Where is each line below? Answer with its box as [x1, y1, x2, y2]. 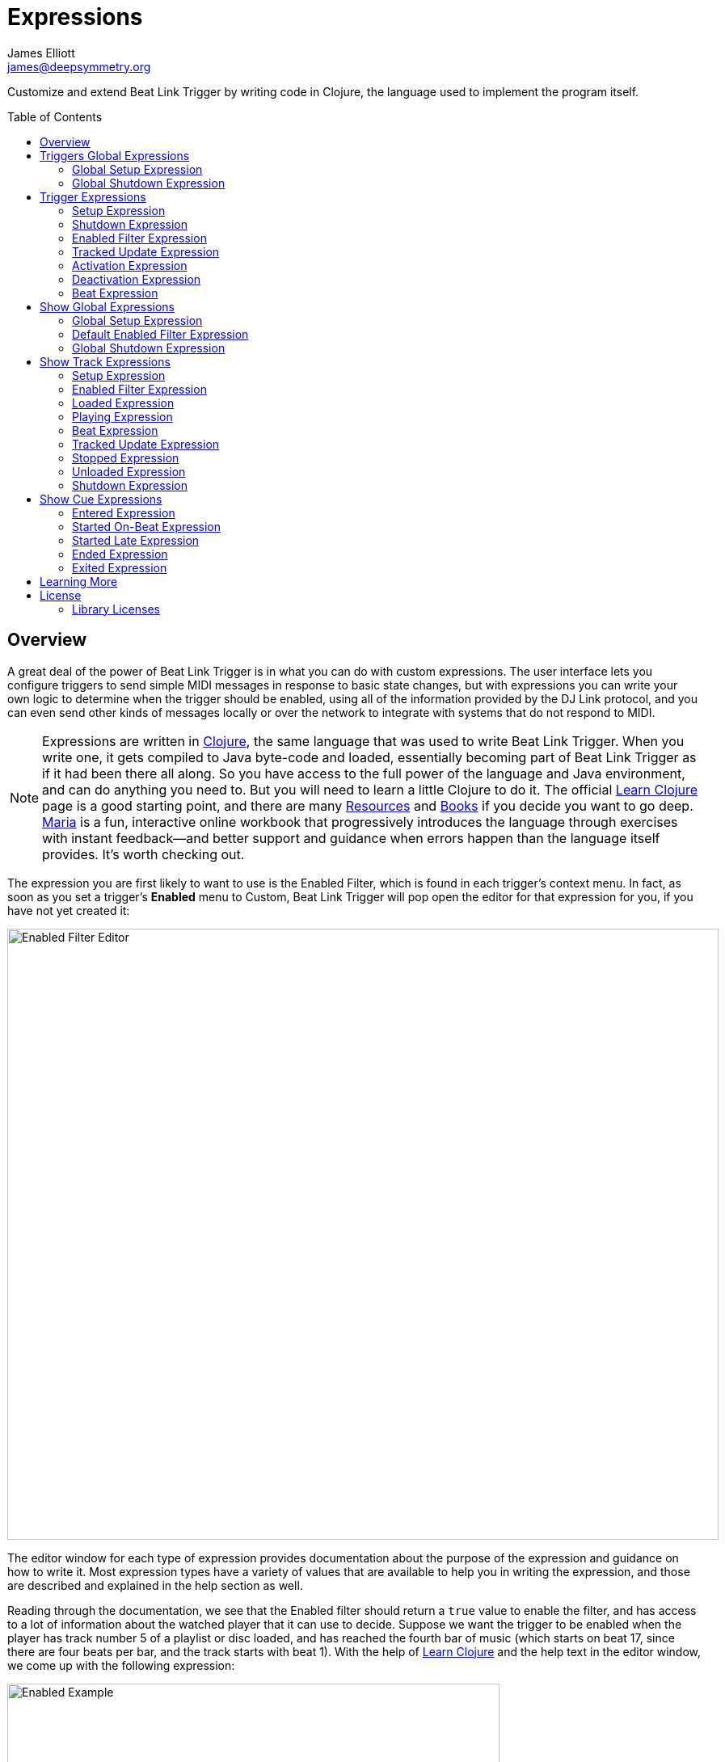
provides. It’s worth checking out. [42, 845, 245, 862]
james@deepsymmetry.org [7, 59, 151, 74]
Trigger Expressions [40, 189, 146, 204]
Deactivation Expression [72, 272, 201, 286]
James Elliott [7, 45, 75, 60]
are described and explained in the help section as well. [7, 1578, 303, 1592]
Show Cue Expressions [40, 491, 162, 506]
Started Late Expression [72, 533, 200, 547]
